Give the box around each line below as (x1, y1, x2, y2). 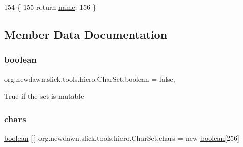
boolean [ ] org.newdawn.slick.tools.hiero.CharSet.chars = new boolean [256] (4, 133, 239, 143)
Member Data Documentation (4, 26, 168, 42)
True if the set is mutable (4, 91, 84, 101)
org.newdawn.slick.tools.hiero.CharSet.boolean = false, (4, 73, 175, 84)
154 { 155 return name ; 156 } (4, 2, 96, 12)
